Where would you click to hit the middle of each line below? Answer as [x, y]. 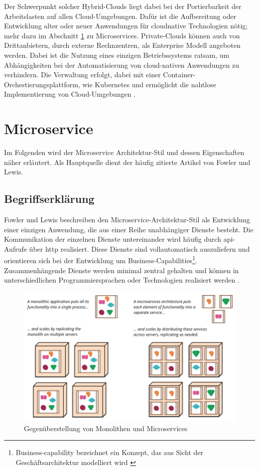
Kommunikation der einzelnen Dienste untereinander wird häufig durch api [119, 239]
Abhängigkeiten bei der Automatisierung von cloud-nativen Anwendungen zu [122, 65]
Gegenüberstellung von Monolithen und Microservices [106, 428]
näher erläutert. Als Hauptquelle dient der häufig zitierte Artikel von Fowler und [127, 162]
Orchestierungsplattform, [42, 84]
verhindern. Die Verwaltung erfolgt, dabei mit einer [82, 75]
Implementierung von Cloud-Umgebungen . [70, 94]
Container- [179, 75]
